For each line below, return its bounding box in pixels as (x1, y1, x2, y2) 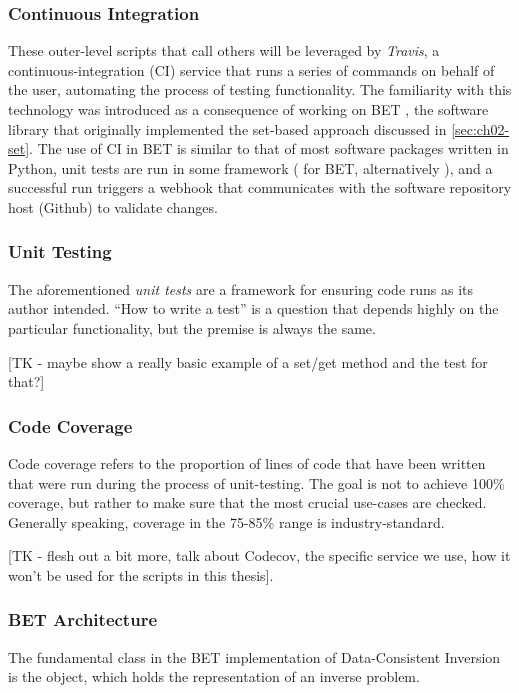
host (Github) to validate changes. (8, 196, 218, 217)
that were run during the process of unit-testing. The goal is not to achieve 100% (8, 472, 505, 493)
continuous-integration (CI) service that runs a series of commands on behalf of (8, 59, 495, 80)
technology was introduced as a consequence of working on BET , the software (8, 99, 489, 119)
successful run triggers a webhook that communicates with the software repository (8, 177, 512, 198)
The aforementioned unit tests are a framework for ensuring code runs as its (8, 278, 474, 299)
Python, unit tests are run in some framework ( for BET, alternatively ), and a (8, 157, 493, 178)
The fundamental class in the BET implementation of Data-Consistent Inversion (8, 646, 501, 667)
